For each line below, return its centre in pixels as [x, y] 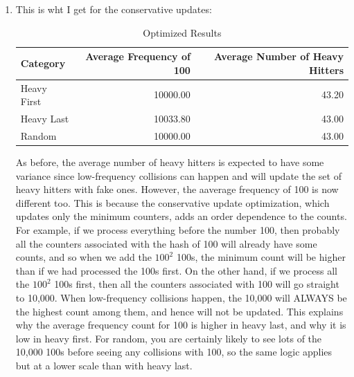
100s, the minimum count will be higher [261, 257]
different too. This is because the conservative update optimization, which [172, 202]
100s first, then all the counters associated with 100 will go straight [197, 284]
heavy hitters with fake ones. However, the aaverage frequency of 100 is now [177, 189]
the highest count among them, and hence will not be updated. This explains [179, 311]
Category [43, 63]
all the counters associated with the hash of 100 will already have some [166, 243]
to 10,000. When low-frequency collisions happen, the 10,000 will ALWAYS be [181, 297]
